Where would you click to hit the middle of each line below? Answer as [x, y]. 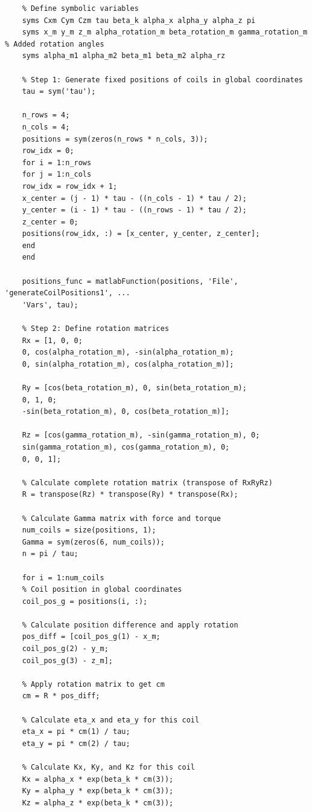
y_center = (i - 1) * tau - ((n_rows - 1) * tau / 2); [134, 210]
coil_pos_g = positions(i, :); [85, 601]
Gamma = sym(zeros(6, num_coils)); [93, 542]
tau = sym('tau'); [59, 92]
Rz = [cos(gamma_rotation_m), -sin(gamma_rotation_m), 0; [141, 435]
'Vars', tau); [50, 305]
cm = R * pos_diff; [61, 696]
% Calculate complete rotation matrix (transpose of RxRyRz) [147, 483]
